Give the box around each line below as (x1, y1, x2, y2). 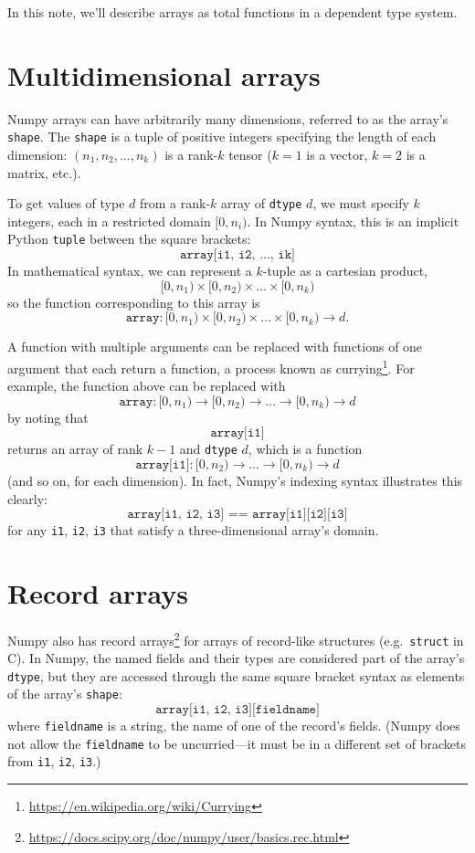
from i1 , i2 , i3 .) (7, 752, 101, 771)
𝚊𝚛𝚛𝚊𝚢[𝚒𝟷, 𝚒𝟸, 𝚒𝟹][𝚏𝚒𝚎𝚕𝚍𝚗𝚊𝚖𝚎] (155, 703, 320, 717)
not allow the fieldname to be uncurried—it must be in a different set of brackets (7, 733, 466, 753)
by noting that (7, 407, 89, 426)
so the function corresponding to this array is (7, 292, 260, 311)
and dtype (179, 439, 237, 458)
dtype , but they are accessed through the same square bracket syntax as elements (7, 666, 465, 685)
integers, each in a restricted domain (7, 211, 211, 230)
